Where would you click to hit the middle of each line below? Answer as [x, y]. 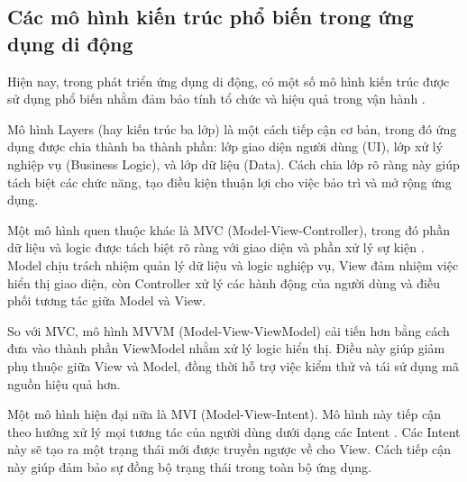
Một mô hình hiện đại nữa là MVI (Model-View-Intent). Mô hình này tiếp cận [224, 414]
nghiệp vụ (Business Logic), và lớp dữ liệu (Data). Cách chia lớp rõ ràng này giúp [233, 164]
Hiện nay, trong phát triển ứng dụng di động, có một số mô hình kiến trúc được [229, 81]
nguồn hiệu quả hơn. [64, 383]
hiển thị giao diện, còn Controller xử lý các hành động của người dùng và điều [224, 282]
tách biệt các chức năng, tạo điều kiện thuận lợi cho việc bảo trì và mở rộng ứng [229, 182]
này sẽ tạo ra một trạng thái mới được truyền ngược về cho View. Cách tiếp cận [229, 449]
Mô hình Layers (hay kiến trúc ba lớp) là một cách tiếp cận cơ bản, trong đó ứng [232, 128]
